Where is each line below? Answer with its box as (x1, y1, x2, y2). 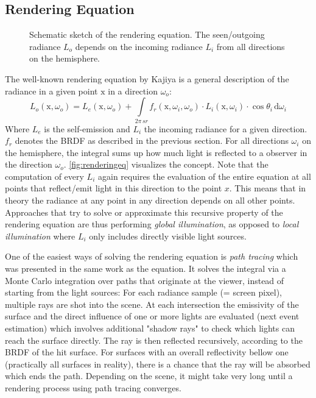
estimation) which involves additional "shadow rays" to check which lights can (5, 322, 295, 334)
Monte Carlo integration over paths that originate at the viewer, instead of (5, 274, 284, 286)
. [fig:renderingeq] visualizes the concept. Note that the (63, 158, 269, 171)
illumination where (5, 229, 75, 242)
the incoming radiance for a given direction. (144, 122, 307, 135)
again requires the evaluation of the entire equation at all (97, 169, 311, 182)
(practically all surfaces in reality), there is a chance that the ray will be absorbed (5, 357, 311, 370)
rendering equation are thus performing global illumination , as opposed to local (5, 218, 299, 230)
